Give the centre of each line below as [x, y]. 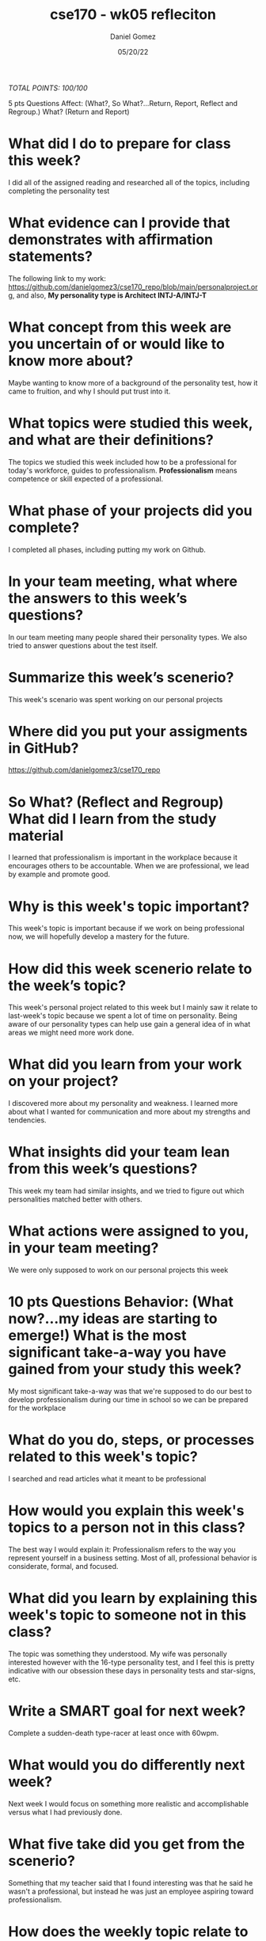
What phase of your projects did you [131, 510]
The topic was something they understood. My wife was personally [118, 1654]
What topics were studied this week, [131, 423]
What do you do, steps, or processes [131, 1440]
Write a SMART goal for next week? [127, 1711]
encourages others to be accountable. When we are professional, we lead [129, 866]
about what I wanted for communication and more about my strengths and [129, 1112]
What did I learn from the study [112, 819]
